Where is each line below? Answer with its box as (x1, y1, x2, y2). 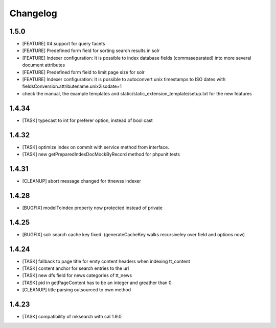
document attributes (22, 62, 65, 68)
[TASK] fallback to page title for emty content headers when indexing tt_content (22, 258, 190, 264)
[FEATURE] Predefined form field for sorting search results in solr (22, 47, 160, 54)
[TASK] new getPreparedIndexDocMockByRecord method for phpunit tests (22, 151, 180, 157)
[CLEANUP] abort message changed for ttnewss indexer (22, 178, 142, 184)
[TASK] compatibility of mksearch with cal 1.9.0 (22, 314, 122, 320)
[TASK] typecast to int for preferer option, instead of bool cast (22, 117, 153, 123)
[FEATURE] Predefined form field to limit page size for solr (22, 69, 145, 75)
